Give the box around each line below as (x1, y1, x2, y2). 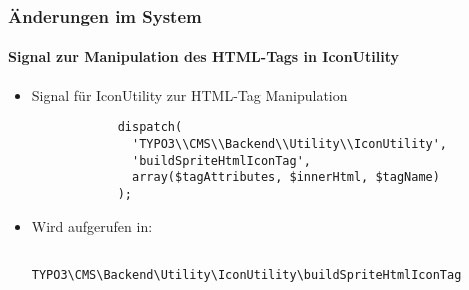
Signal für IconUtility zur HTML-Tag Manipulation (31, 84, 348, 105)
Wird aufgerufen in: (31, 215, 153, 236)
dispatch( (117, 120, 183, 135)
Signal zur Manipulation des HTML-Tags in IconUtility (8, 46, 399, 67)
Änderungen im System (8, 3, 202, 28)
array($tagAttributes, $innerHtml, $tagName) (132, 170, 440, 185)
